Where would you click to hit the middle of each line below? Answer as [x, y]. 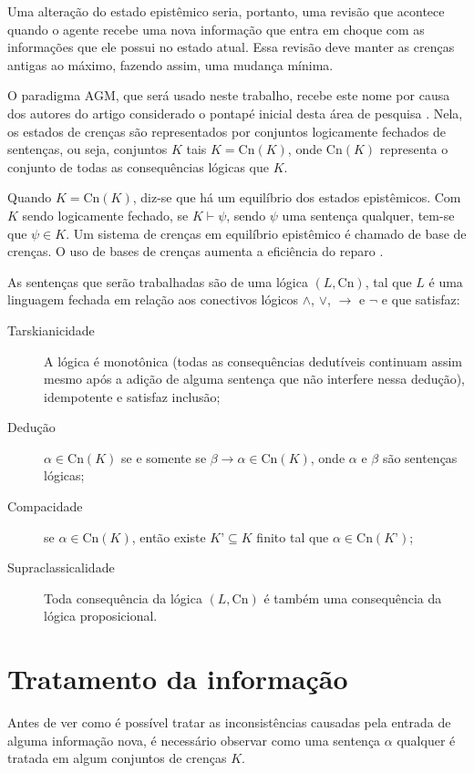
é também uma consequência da [353, 598]
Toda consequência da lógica [123, 598]
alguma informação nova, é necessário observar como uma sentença [194, 740]
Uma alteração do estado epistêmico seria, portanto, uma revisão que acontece [226, 11]
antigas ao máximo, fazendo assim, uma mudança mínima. [170, 64]
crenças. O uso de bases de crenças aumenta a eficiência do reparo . [196, 251]
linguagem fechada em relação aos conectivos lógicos [153, 299]
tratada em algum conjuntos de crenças [117, 758]
